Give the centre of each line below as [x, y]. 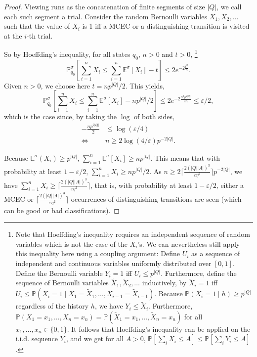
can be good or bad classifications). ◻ [62, 210]
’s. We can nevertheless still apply [189, 244]
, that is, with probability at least [141, 185]
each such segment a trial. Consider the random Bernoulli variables [106, 16]
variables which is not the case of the [71, 244]
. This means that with [185, 157]
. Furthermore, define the [199, 273]
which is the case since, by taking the [61, 116]
